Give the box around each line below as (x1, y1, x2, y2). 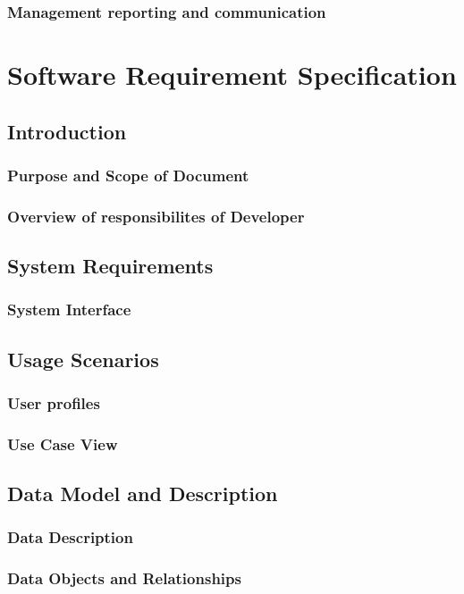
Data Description (7, 526, 133, 548)
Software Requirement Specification (7, 56, 457, 93)
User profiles (7, 392, 100, 414)
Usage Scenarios (7, 345, 159, 372)
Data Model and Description (7, 480, 278, 507)
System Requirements (7, 252, 214, 280)
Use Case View (7, 432, 118, 455)
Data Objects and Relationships (7, 567, 241, 590)
